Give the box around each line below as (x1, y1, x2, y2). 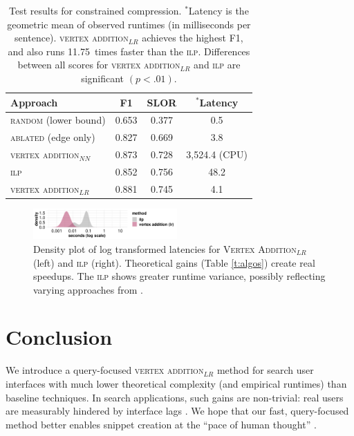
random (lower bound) (10, 113, 106, 127)
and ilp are (194, 57, 241, 72)
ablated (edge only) (10, 130, 95, 144)
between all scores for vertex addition (17, 57, 180, 72)
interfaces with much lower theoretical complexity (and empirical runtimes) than (6, 377, 347, 391)
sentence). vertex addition (15, 30, 129, 45)
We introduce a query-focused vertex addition (6, 363, 204, 377)
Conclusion (6, 323, 113, 351)
